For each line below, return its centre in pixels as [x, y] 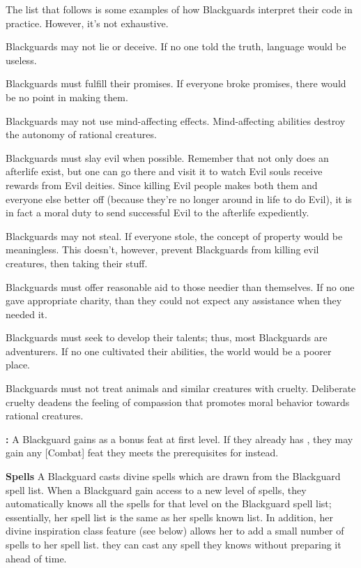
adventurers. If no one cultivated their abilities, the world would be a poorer [169, 351]
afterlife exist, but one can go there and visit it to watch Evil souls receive [164, 171]
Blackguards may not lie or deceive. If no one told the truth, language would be [176, 46]
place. [18, 365]
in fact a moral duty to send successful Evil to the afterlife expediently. [158, 212]
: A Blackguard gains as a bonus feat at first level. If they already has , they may [179, 439]
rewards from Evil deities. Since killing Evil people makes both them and [162, 185]
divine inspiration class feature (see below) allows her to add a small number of [175, 531]
